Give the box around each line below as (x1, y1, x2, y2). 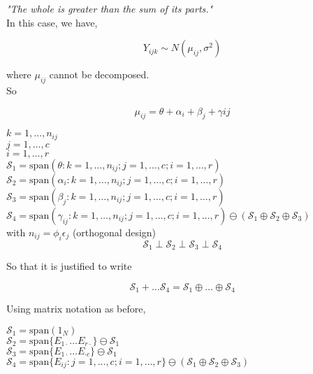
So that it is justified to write (6, 259, 132, 273)
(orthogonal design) (72, 224, 156, 239)
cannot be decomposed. (49, 67, 150, 82)
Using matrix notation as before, (6, 301, 146, 316)
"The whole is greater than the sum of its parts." (6, 1, 213, 15)
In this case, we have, (6, 15, 98, 29)
